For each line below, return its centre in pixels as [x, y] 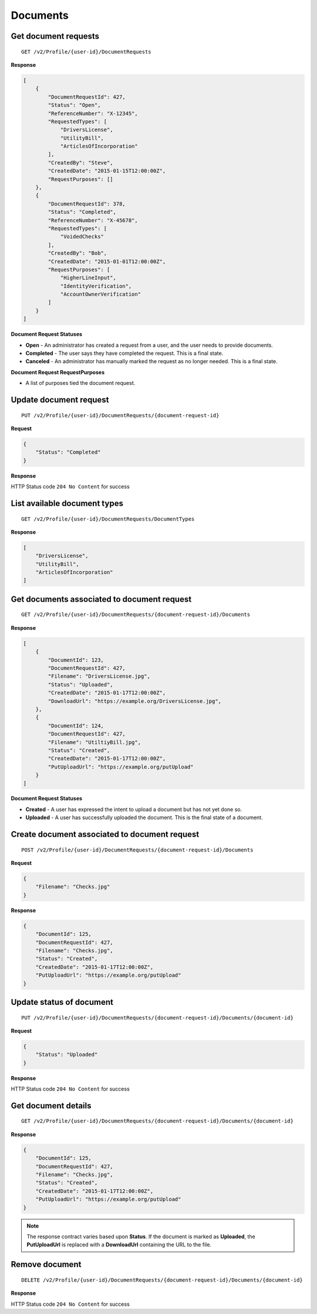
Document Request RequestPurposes [58, 372]
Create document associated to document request [105, 834]
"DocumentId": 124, [76, 725]
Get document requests [55, 36]
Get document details [51, 1106]
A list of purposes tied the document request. [80, 383]
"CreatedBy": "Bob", [77, 253]
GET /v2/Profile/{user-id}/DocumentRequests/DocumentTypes [108, 519]
